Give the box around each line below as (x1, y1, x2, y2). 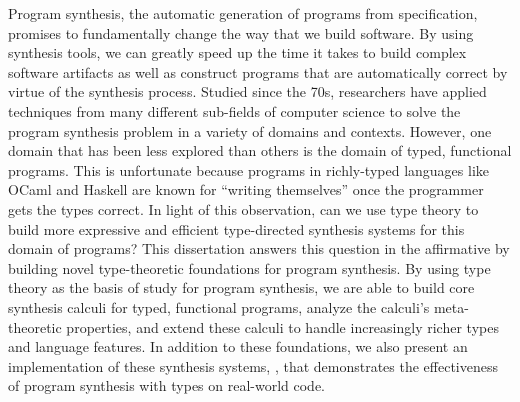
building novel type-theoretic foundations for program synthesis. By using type (8, 257, 491, 278)
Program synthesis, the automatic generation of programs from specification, (8, 3, 478, 23)
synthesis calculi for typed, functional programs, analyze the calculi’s (8, 296, 430, 317)
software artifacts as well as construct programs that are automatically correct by (8, 61, 508, 82)
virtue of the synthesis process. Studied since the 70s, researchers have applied (8, 81, 487, 102)
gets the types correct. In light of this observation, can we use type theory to (8, 198, 479, 219)
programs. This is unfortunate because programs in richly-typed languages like (8, 159, 489, 180)
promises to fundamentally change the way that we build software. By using (8, 22, 474, 43)
